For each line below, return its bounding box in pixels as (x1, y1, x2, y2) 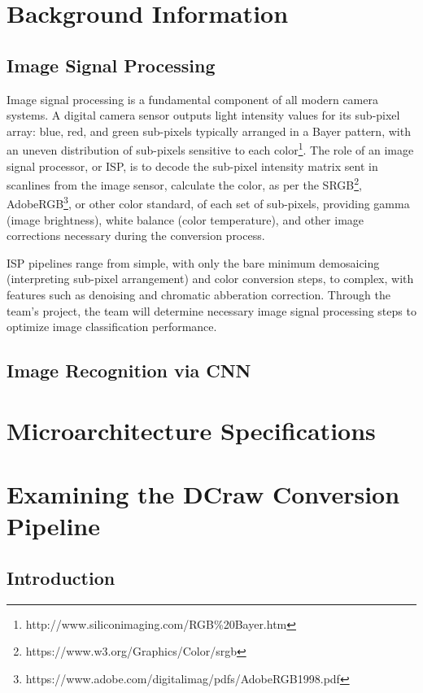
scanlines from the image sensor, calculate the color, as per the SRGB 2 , (7, 174, 362, 193)
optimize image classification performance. (7, 318, 217, 335)
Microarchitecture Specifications (7, 413, 376, 447)
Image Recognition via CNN (7, 358, 251, 383)
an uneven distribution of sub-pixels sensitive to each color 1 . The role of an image (7, 139, 414, 159)
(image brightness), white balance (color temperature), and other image (7, 211, 364, 228)
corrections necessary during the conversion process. (7, 227, 265, 244)
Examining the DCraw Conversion (7, 477, 400, 511)
